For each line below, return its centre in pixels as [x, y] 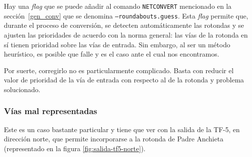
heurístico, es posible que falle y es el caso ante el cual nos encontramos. [112, 54]
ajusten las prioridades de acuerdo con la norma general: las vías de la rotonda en [126, 34]
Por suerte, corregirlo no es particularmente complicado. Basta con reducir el [119, 70]
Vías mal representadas [51, 111]
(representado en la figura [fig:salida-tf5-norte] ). [75, 148]
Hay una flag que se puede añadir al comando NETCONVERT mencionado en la [118, 6]
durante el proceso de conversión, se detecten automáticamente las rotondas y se [124, 25]
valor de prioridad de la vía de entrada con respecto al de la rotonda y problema [124, 80]
